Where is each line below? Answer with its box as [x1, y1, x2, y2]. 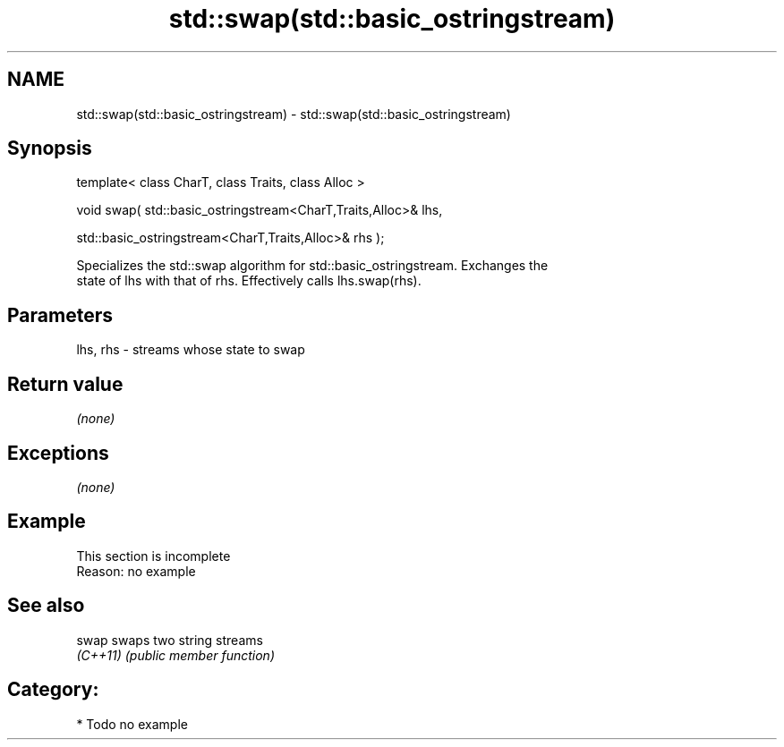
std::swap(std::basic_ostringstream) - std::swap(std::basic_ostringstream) [76, 106, 511, 122]
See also [7, 594, 85, 617]
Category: [7, 678, 99, 701]
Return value [7, 372, 124, 395]
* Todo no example [76, 716, 188, 732]
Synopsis [7, 137, 92, 160]
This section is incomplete [76, 548, 231, 564]
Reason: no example [76, 563, 196, 579]
